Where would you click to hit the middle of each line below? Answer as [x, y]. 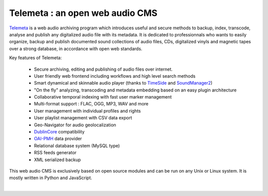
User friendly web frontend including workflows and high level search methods [115, 76]
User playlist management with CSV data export [83, 118]
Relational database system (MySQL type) [77, 146]
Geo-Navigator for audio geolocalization [75, 125]
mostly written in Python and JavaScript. [51, 178]
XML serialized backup [58, 160]
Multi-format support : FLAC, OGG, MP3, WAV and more [91, 104]
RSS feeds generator [55, 153]
